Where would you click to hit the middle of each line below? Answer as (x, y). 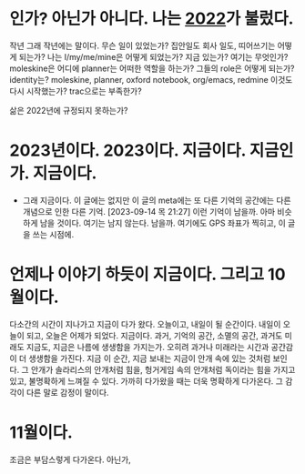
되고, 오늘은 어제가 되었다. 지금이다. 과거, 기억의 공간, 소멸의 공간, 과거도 (154, 335)
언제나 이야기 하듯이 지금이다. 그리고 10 (147, 275)
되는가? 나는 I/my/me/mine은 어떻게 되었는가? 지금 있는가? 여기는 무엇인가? (153, 56)
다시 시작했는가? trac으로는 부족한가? (76, 91)
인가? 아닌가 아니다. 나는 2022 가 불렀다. (152, 19)
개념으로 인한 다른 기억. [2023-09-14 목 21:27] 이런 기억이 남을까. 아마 (149, 211)
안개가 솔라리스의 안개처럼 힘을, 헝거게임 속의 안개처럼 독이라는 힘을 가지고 (163, 369)
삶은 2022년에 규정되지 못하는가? (69, 110)
